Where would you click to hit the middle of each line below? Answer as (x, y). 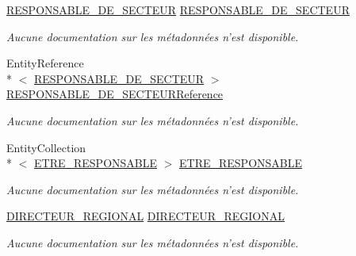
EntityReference (45, 63)
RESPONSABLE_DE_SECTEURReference (115, 94)
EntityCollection (46, 147)
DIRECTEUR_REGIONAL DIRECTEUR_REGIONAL (146, 216)
